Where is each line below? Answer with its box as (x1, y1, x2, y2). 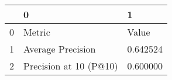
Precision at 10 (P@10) (23, 59, 118, 72)
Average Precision (23, 42, 96, 55)
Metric (23, 25, 50, 39)
